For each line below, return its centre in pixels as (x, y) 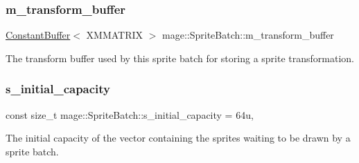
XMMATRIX (115, 35)
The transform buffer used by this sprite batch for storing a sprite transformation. (180, 58)
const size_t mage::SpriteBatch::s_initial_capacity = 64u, (130, 114)
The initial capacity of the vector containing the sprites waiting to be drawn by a (178, 138)
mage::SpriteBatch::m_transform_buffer (248, 35)
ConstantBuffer (38, 35)
